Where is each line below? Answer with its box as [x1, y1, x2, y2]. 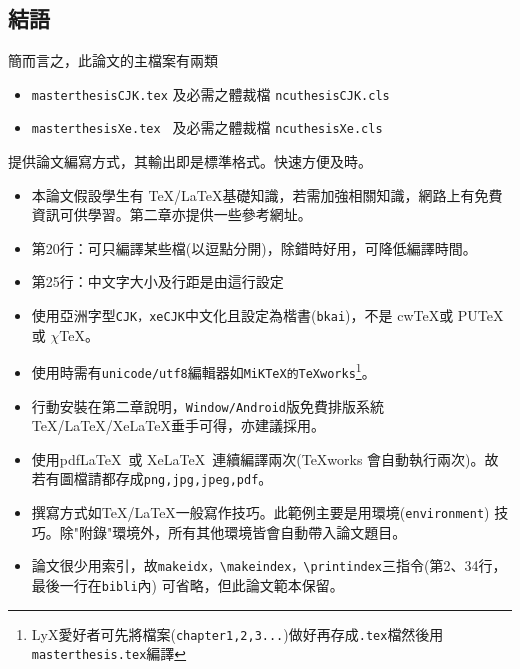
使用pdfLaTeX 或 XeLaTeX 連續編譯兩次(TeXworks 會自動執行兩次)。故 [31, 448, 499, 469]
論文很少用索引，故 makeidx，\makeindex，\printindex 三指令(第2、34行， [31, 555, 507, 576]
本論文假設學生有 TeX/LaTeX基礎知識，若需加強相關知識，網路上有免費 [31, 184, 503, 205]
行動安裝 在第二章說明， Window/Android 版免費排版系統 [31, 395, 385, 416]
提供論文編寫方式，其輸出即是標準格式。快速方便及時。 [8, 151, 372, 172]
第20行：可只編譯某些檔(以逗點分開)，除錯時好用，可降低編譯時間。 [31, 237, 477, 258]
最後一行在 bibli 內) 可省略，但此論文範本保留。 [31, 575, 344, 596]
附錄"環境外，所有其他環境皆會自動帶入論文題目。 [79, 521, 407, 542]
